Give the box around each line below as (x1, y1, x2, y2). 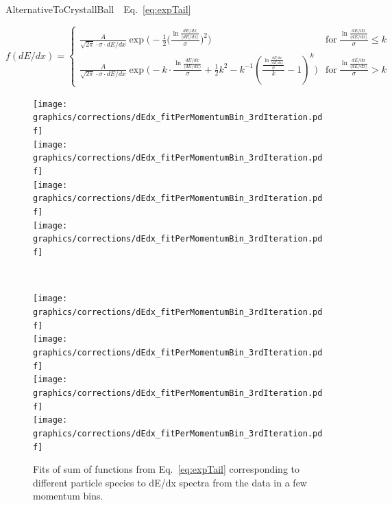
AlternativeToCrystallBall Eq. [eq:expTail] (5, 2, 191, 16)
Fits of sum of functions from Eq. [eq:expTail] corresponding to (33, 462, 299, 476)
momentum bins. (33, 489, 103, 503)
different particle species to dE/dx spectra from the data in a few (33, 475, 307, 489)
